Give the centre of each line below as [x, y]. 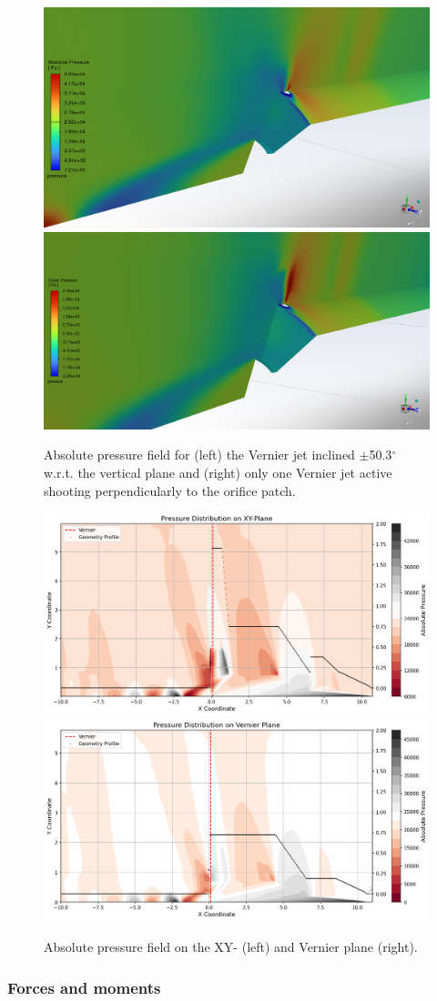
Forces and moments [84, 987]
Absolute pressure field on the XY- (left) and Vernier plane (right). [231, 947]
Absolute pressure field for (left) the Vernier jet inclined [199, 455]
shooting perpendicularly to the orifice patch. [170, 490]
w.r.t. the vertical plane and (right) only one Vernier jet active [218, 472]
